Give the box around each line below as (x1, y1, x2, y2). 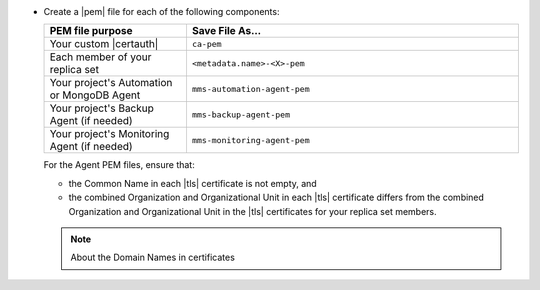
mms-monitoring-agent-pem (191, 135, 310, 145)
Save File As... (191, 24, 262, 38)
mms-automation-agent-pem (191, 83, 310, 94)
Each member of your (49, 50, 152, 64)
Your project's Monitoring (49, 127, 170, 141)
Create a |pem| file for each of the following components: (43, 6, 280, 17)
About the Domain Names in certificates (70, 251, 235, 264)
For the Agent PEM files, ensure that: (43, 159, 195, 171)
